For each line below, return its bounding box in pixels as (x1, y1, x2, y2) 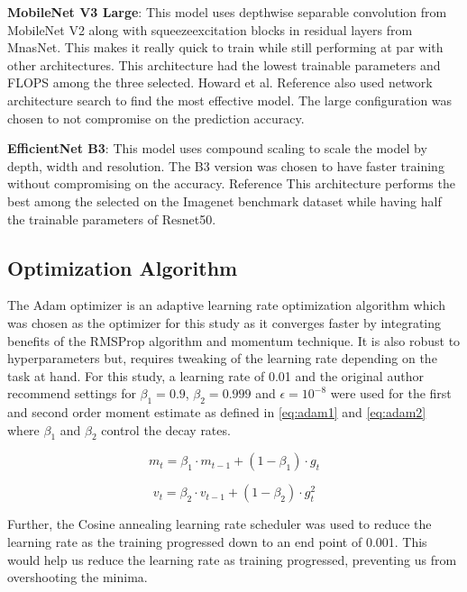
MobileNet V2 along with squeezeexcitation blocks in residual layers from (7, 20, 413, 39)
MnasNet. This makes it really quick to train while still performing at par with (7, 38, 444, 57)
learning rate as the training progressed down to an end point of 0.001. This (7, 533, 427, 551)
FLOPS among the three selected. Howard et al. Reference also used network (7, 73, 433, 92)
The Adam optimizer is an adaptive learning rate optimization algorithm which (7, 296, 445, 314)
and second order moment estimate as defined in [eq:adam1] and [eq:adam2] (7, 403, 426, 422)
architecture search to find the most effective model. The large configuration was (7, 90, 453, 109)
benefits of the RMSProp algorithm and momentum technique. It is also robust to (7, 331, 461, 350)
